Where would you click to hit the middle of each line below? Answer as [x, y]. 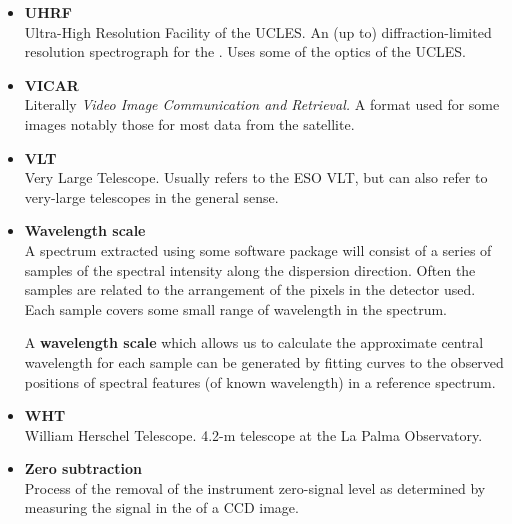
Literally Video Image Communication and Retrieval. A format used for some [262, 104]
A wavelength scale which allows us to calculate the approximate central [254, 342]
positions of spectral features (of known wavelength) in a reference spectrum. [260, 381]
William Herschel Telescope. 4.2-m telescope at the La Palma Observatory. [253, 434]
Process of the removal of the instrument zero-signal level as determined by [255, 487]
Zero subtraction [83, 468]
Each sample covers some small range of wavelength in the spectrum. [235, 308]
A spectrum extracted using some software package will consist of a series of [258, 249]
